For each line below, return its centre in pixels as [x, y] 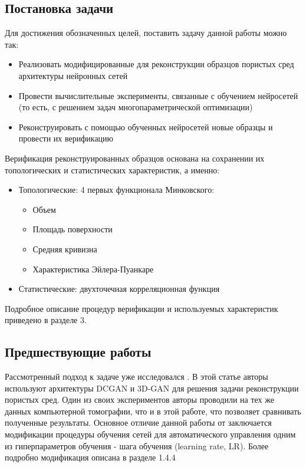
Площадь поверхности [73, 229]
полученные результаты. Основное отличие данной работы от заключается [138, 422]
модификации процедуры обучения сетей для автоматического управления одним [150, 434]
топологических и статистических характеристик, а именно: [112, 170]
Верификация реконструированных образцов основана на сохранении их [135, 158]
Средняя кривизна [65, 249]
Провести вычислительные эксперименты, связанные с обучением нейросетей [158, 95]
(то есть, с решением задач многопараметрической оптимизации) [136, 107]
